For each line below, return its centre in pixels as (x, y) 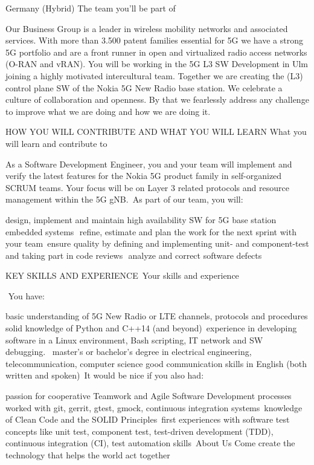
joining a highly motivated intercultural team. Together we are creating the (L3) (154, 75)
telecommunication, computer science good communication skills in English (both (156, 363)
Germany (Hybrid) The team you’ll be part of (91, 8)
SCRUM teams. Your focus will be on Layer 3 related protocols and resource (147, 187)
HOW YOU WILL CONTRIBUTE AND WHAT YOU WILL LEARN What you (156, 132)
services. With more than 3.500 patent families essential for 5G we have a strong (154, 40)
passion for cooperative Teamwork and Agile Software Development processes (149, 396)
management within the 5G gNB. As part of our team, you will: (124, 199)
